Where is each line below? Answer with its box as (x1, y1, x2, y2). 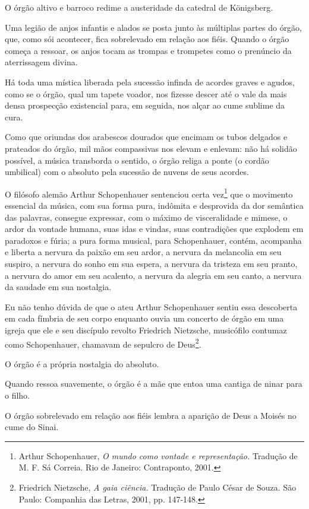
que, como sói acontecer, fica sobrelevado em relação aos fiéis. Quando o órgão (5, 33, 289, 45)
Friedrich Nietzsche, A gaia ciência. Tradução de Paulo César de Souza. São (18, 481, 297, 493)
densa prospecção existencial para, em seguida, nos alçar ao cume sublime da (5, 99, 285, 112)
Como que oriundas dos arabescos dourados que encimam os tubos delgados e (5, 131, 288, 143)
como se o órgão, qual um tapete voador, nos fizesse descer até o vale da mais (5, 87, 287, 100)
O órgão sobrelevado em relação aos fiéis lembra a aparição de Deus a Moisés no (5, 409, 297, 421)
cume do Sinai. (5, 421, 59, 433)
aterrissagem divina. (5, 56, 78, 68)
